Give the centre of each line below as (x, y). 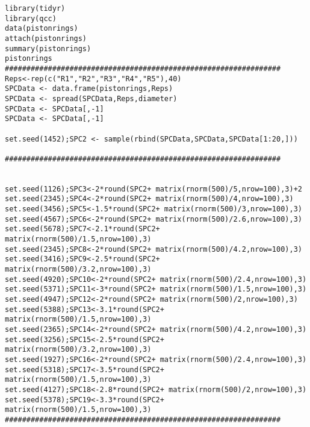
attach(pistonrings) (46, 38)
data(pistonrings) (42, 29)
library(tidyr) (35, 8)
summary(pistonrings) (48, 48)
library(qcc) (31, 18)
